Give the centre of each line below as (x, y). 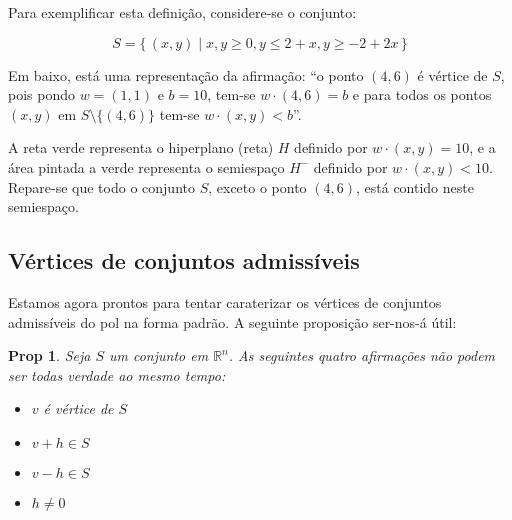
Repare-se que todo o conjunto (101, 186)
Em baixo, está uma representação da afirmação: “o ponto (186, 74)
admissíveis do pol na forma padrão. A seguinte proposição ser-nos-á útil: (232, 321)
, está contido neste (414, 186)
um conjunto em (159, 355)
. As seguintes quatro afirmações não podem (362, 355)
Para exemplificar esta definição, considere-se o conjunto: (182, 12)
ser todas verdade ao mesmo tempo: (117, 374)
